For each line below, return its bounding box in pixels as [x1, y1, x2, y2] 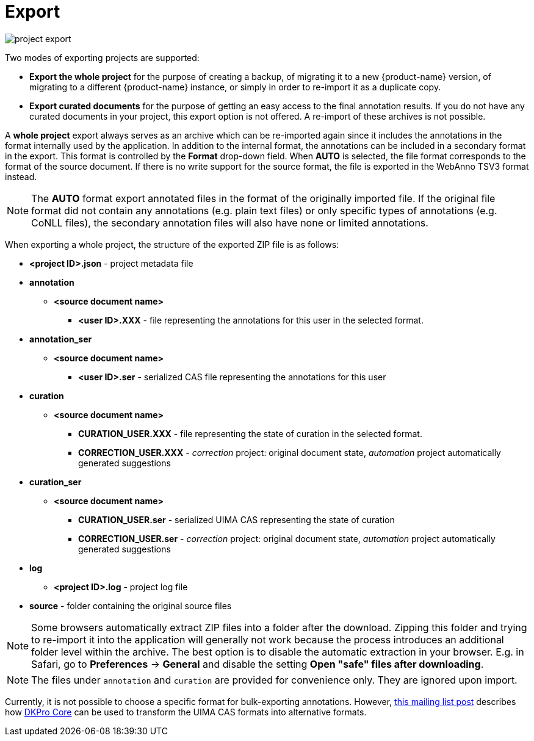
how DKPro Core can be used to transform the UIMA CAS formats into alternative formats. [5, 706, 367, 717]
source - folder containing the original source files [29, 600, 232, 611]
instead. [5, 171, 37, 182]
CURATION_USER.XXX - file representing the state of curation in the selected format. [78, 428, 422, 439]
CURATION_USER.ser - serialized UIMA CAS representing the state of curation [78, 514, 395, 525]
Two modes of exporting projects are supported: [5, 52, 200, 63]
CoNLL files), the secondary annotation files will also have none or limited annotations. [31, 216, 428, 229]
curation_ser [29, 476, 82, 487]
